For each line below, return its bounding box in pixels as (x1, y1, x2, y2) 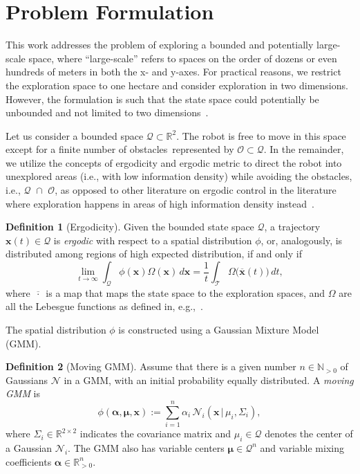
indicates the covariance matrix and (79, 426, 231, 441)
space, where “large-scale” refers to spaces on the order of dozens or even (28, 51, 337, 65)
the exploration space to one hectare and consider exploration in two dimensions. (6, 78, 348, 92)
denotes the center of (265, 426, 353, 441)
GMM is (6, 386, 41, 401)
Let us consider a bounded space (6, 128, 144, 143)
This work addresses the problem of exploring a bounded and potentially (6, 37, 314, 52)
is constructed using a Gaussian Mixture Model (118, 322, 319, 337)
